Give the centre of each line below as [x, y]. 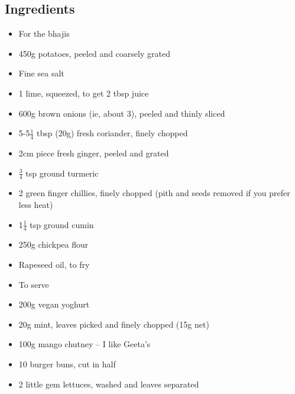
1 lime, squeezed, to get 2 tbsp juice [84, 93]
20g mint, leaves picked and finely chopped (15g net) [114, 324]
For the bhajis [44, 33]
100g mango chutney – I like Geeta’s [85, 344]
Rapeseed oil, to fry [54, 265]
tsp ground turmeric [62, 173]
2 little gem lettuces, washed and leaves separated [109, 384]
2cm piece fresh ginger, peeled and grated [94, 153]
